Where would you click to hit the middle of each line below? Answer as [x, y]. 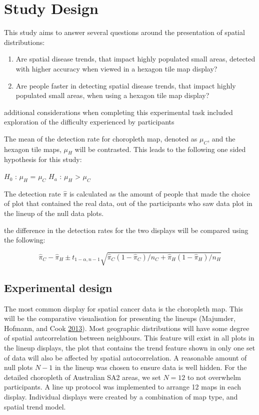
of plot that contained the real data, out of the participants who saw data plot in [128, 203]
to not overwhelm [214, 377]
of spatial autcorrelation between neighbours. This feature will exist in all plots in [129, 338]
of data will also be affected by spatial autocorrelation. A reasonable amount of [125, 357]
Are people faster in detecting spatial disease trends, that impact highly [126, 85]
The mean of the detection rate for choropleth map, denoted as [101, 138]
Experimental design [58, 287]
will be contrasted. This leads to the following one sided [160, 149]
